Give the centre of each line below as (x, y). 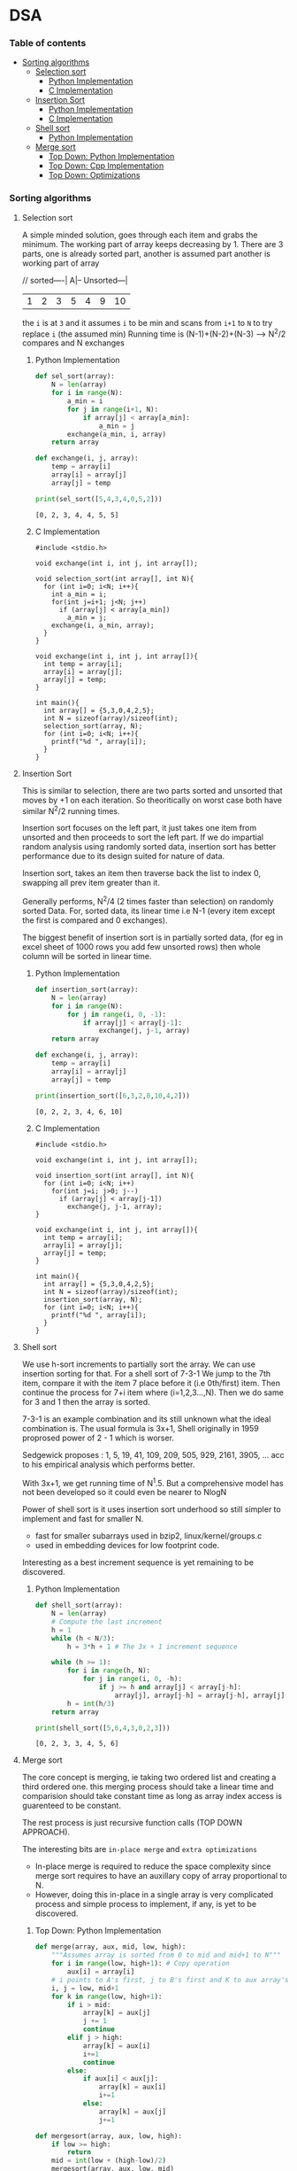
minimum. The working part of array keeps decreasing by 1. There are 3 (152, 244)
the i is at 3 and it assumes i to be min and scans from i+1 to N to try (147, 322)
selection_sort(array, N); (93, 726)
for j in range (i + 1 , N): (113, 409)
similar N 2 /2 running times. (71, 810)
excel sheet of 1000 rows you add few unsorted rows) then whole (141, 947)
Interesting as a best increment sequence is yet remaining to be (138, 1562)
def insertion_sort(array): (87, 989)
